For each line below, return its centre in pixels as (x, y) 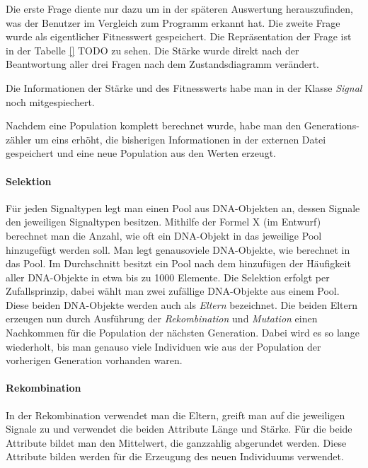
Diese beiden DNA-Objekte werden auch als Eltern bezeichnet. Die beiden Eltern (182, 304)
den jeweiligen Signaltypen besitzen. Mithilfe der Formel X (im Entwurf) (163, 222)
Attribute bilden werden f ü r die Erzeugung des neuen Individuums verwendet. (175, 456)
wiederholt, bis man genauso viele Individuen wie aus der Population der (163, 346)
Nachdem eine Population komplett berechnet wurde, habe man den (154, 125)
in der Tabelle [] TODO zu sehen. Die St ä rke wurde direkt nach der (153, 50)
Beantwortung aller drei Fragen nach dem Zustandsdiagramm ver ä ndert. (163, 64)
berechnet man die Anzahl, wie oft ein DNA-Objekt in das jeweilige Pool (164, 235)
